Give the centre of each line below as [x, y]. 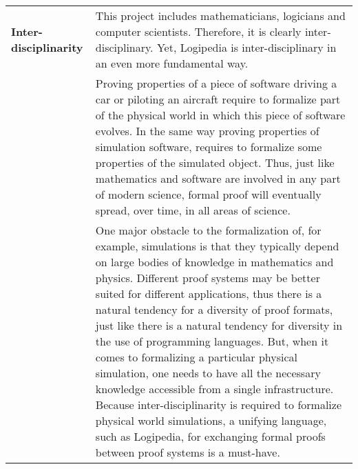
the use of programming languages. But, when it [212, 341]
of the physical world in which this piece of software [220, 115]
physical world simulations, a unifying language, [211, 420]
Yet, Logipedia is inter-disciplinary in [246, 47]
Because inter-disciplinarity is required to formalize [218, 405]
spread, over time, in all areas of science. [193, 210]
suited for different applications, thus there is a [209, 293]
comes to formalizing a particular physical [197, 357]
